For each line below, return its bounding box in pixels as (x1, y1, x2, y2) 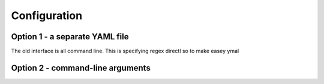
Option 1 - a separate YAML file (11, 32, 129, 42)
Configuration (11, 9, 83, 22)
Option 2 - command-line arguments (11, 63, 151, 73)
